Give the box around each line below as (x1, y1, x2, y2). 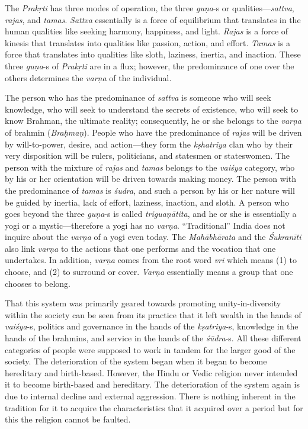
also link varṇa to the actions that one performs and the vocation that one (5, 242, 276, 254)
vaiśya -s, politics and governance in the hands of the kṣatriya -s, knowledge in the (5, 320, 299, 332)
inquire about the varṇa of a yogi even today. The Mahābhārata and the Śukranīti (5, 230, 301, 243)
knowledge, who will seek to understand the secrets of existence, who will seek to (5, 103, 299, 115)
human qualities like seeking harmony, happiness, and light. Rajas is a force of (5, 25, 288, 37)
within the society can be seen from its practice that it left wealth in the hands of (5, 308, 301, 321)
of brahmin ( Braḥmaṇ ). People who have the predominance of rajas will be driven (5, 126, 302, 138)
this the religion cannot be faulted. (5, 413, 131, 425)
